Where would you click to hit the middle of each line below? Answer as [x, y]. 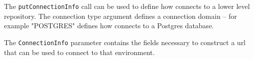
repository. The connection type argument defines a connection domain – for [121, 16]
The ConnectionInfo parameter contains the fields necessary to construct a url [125, 42]
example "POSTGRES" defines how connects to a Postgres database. [109, 26]
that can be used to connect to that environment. [79, 52]
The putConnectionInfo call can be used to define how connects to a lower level [127, 6]
